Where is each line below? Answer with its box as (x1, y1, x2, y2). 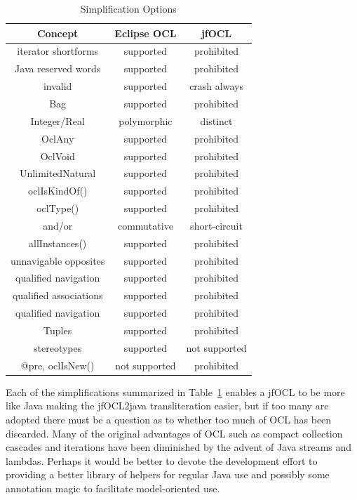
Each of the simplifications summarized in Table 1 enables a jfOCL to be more (6, 384, 345, 399)
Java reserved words (15, 61, 101, 76)
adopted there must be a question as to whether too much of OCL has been (6, 412, 332, 426)
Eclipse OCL (114, 25, 177, 40)
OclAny (41, 131, 74, 145)
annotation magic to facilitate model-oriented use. (6, 480, 220, 495)
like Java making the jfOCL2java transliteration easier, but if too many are (6, 398, 329, 413)
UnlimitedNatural (20, 166, 96, 180)
